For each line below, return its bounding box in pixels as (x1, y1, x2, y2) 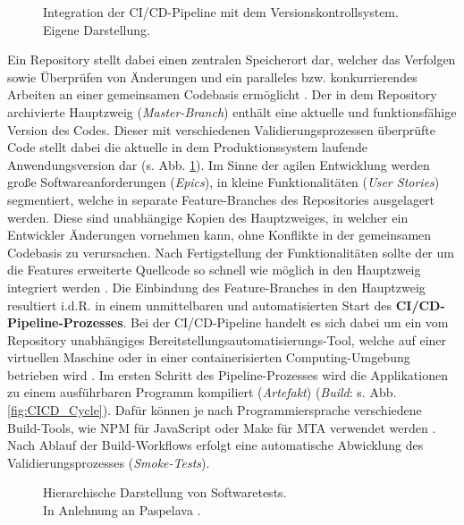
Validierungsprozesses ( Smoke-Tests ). (7, 453, 210, 471)
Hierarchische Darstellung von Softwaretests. (43, 483, 287, 502)
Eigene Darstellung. (43, 20, 150, 38)
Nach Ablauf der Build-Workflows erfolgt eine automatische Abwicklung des (7, 436, 424, 454)
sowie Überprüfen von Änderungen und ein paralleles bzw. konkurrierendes (7, 67, 418, 86)
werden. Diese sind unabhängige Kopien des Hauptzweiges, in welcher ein (7, 207, 409, 226)
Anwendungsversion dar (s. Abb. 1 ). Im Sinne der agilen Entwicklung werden (7, 155, 430, 174)
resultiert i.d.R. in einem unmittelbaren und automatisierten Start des (7, 295, 392, 314)
